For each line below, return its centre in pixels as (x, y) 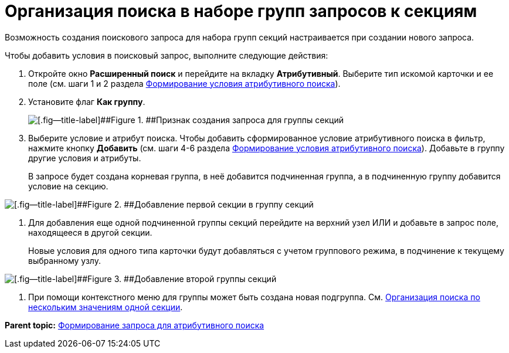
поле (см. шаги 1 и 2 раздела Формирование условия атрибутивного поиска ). (184, 83)
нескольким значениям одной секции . (106, 307)
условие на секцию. (68, 186)
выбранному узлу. (65, 260)
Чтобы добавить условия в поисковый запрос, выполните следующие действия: (167, 55)
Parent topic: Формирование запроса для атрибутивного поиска (135, 325)
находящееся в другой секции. (90, 232)
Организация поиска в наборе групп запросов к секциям (241, 11)
